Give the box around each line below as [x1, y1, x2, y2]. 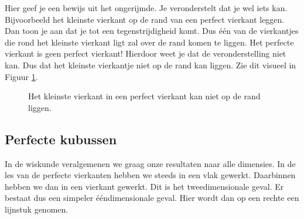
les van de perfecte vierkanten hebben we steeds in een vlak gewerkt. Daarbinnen [5, 169, 296, 181]
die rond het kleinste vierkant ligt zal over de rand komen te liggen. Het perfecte [5, 36, 294, 48]
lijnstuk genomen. [5, 203, 69, 215]
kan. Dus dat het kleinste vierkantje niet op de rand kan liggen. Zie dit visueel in [5, 58, 296, 71]
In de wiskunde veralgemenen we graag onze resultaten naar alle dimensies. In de [5, 157, 296, 169]
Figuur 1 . [5, 70, 38, 82]
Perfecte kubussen [5, 130, 117, 148]
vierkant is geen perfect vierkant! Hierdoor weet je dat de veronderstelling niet [5, 47, 286, 60]
